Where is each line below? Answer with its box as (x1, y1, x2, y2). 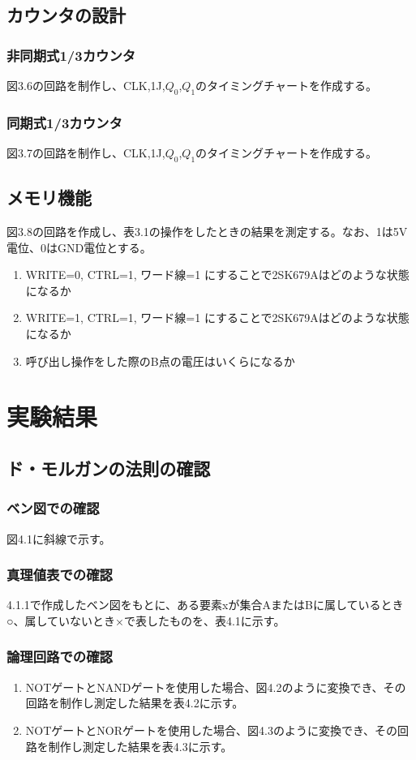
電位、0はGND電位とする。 (6, 238, 152, 255)
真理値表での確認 (6, 565, 113, 585)
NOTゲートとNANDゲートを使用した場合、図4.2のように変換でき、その (25, 678, 406, 695)
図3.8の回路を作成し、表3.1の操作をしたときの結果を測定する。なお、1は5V (6, 223, 408, 240)
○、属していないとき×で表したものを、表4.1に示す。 (6, 612, 285, 629)
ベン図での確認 (6, 498, 100, 518)
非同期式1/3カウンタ (6, 45, 136, 65)
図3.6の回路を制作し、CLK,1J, (6, 77, 165, 93)
